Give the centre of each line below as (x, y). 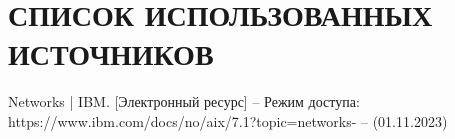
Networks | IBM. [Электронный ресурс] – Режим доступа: (184, 101)
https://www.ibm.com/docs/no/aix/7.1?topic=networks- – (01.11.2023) (228, 120)
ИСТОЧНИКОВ (111, 53)
